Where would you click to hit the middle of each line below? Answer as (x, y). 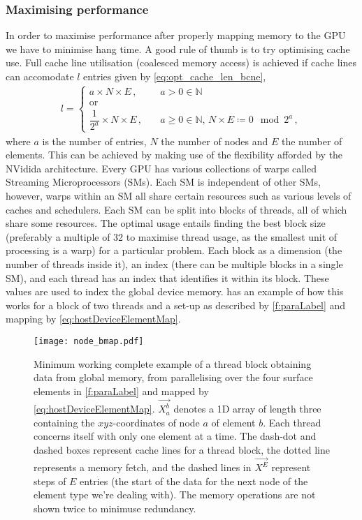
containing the (64, 422)
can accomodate (40, 76)
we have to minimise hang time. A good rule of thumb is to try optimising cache (178, 49)
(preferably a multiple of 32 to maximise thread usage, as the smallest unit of (172, 236)
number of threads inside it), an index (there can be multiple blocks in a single (174, 263)
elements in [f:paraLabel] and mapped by (121, 391)
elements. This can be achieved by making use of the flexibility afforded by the (174, 155)
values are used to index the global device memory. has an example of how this (175, 291)
